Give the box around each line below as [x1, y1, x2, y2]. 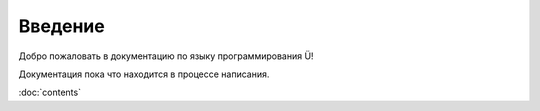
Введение [18, 15, 105, 37]
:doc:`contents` [18, 86, 82, 99]
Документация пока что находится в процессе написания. [18, 68, 270, 80]
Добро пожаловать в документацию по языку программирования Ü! [18, 50, 314, 62]
